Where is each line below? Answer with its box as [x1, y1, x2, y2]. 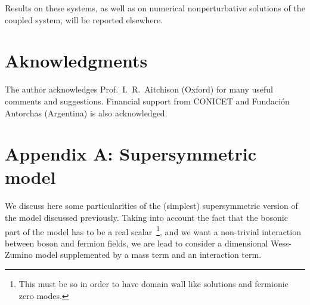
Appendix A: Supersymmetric [5, 141, 256, 166]
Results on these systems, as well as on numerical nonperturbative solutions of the [5, 2, 305, 14]
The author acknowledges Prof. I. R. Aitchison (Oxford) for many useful [5, 83, 273, 95]
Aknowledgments [5, 48, 148, 73]
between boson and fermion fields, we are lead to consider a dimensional [5, 236, 268, 249]
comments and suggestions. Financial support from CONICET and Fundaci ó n [5, 94, 290, 107]
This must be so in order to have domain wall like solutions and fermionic [18, 278, 289, 290]
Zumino [5, 248, 33, 261]
